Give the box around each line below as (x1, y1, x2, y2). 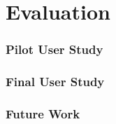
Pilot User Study (6, 41, 103, 58)
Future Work (6, 104, 80, 122)
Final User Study (6, 73, 105, 90)
